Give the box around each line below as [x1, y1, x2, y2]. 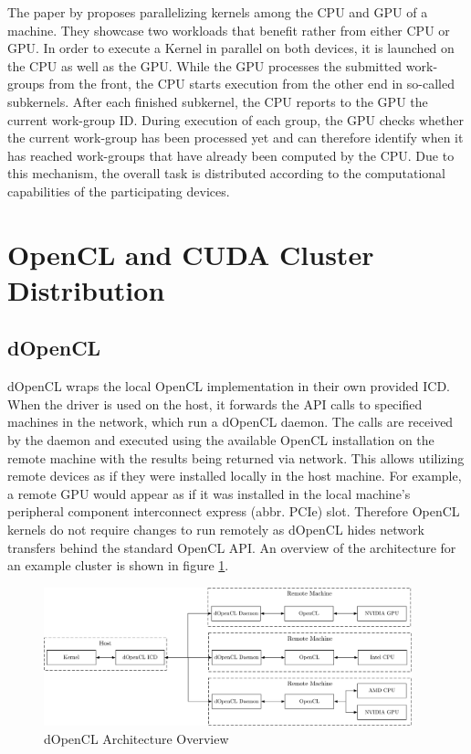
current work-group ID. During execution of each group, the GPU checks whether [7, 110, 464, 129]
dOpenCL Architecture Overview [44, 728, 229, 748]
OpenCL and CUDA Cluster [7, 235, 374, 272]
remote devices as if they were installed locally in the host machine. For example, [7, 466, 462, 485]
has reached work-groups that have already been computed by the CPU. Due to [7, 145, 455, 165]
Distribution [7, 271, 165, 308]
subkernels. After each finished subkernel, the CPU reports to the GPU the [7, 91, 428, 111]
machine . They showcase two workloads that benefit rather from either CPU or [7, 20, 450, 39]
